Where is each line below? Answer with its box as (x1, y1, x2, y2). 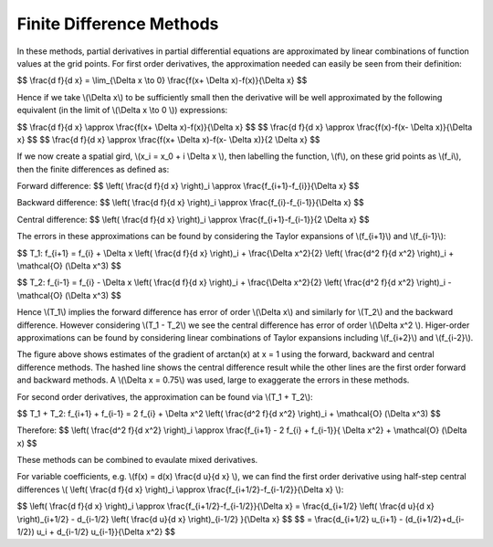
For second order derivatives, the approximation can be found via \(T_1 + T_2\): (16, 391, 314, 402)
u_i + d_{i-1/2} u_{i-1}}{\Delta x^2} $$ (37, 526, 176, 538)
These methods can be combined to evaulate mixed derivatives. (16, 455, 258, 466)
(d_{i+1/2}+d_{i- (404, 513, 465, 524)
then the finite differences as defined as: (16, 163, 170, 174)
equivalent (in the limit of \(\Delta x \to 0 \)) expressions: (16, 105, 228, 116)
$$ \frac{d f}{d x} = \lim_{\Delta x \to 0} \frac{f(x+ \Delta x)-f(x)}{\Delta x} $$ (16, 75, 308, 86)
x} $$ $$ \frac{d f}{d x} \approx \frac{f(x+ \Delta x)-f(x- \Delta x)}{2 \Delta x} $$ (16, 133, 320, 145)
